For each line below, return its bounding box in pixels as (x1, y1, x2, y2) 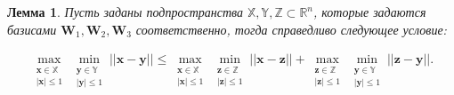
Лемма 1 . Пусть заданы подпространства (7, 3, 244, 20)
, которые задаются (313, 3, 426, 20)
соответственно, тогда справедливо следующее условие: (135, 20, 447, 38)
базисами (7, 20, 57, 38)
